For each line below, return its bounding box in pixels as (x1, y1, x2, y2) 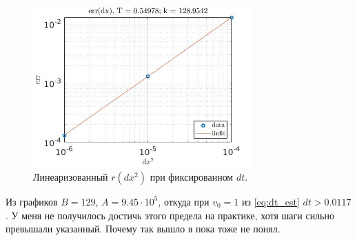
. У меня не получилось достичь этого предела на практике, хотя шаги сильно (6, 208, 334, 222)
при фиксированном (150, 169, 234, 183)
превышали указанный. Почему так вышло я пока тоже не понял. (6, 221, 280, 236)
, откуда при (158, 194, 210, 208)
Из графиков (6, 194, 58, 208)
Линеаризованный (33, 169, 108, 183)
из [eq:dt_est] (242, 194, 300, 208)
